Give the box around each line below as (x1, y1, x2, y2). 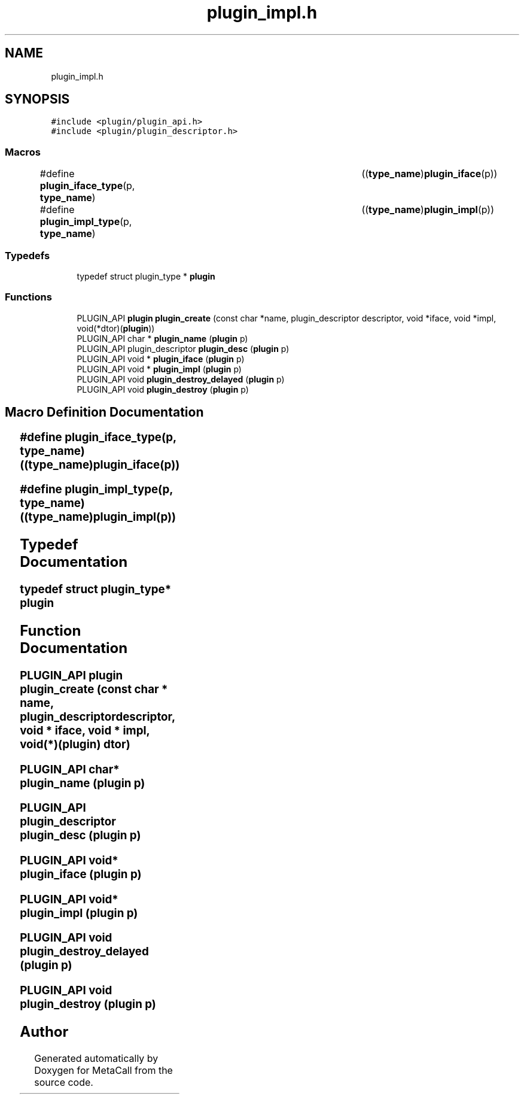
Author (20, 1023, 69, 1041)
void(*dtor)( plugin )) (77, 323, 155, 333)
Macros (5, 145, 41, 158)
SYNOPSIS (5, 92, 70, 107)
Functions (5, 291, 52, 303)
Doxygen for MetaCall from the (34, 1064, 173, 1076)
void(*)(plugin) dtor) (20, 737, 130, 751)
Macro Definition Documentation (5, 405, 204, 420)
